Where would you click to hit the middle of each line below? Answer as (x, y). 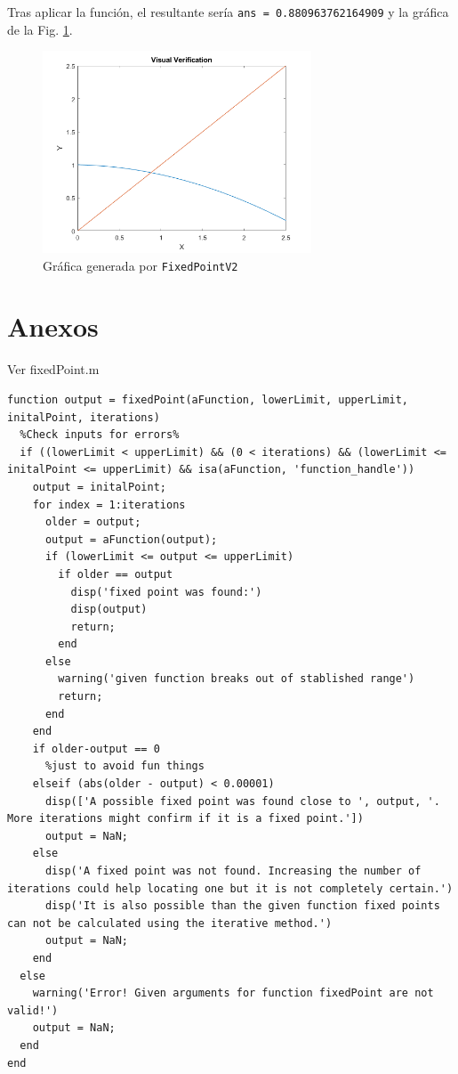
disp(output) (109, 610)
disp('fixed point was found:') (166, 592)
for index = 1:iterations (109, 504)
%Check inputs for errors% (100, 435)
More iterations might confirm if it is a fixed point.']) (185, 819)
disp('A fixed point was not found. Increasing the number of (233, 871)
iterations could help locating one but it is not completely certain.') (230, 888)
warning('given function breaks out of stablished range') (237, 679)
